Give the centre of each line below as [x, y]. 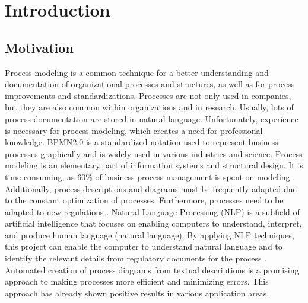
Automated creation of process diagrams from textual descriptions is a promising [152, 269]
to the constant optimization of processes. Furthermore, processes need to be [144, 200]
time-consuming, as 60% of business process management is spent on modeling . [150, 176]
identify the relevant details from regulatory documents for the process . [136, 258]
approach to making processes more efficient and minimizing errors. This [137, 281]
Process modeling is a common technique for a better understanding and [137, 72]
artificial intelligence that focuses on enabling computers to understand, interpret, [153, 223]
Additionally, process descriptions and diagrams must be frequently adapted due [151, 188]
